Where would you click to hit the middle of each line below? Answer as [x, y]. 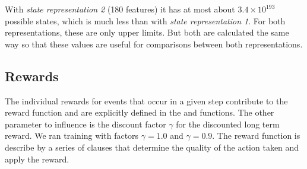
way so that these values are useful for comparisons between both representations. [154, 44]
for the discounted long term [228, 124]
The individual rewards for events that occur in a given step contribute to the [146, 101]
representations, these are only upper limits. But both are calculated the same [147, 32]
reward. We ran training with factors [72, 135]
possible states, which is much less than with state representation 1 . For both [145, 20]
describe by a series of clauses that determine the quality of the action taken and [152, 147]
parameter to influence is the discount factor [86, 124]
